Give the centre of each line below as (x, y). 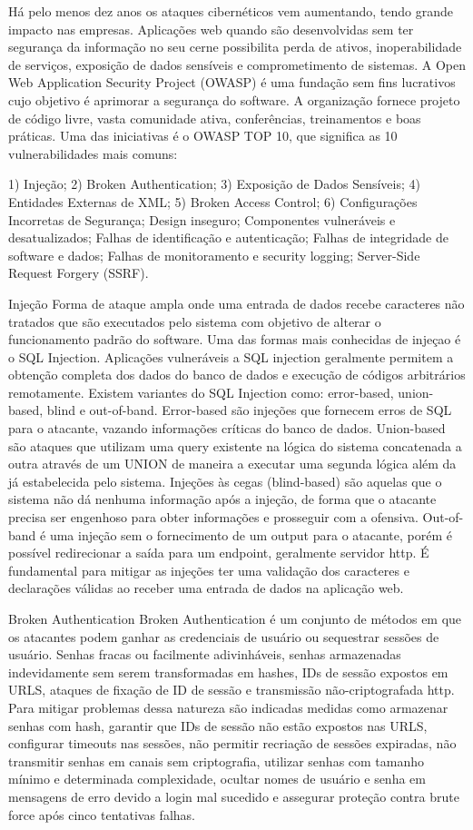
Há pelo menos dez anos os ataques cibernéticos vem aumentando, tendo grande (231, 11)
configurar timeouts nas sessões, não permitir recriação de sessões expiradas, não (232, 743)
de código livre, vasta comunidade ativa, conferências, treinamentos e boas (215, 118)
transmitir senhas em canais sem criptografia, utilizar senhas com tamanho (217, 761)
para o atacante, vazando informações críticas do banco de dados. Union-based (227, 428)
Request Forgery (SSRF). (79, 273)
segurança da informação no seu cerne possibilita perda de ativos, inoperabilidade (235, 47)
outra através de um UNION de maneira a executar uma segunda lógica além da (232, 464)
